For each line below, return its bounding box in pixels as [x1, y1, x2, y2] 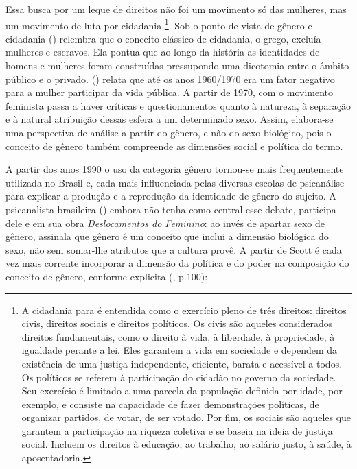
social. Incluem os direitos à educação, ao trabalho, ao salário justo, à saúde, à [21, 437, 352, 451]
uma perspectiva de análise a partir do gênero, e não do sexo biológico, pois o [5, 125, 332, 139]
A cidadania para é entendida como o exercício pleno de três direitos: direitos [21, 302, 347, 317]
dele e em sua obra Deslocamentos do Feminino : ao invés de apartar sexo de [5, 215, 325, 230]
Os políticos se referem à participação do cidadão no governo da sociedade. [21, 370, 336, 384]
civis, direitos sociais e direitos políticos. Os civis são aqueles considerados [21, 316, 333, 330]
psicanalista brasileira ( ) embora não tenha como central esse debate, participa [5, 202, 336, 216]
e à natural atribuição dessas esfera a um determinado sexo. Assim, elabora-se [5, 112, 334, 126]
